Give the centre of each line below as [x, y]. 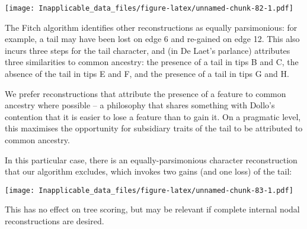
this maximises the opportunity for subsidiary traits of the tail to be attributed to [154, 128]
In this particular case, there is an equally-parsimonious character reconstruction [151, 159]
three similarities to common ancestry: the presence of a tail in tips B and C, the [152, 62]
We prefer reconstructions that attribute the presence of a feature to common [145, 93]
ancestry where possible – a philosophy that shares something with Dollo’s [140, 105]
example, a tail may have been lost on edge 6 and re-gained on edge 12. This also [152, 39]
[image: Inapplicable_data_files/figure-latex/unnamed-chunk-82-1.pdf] [149, 8]
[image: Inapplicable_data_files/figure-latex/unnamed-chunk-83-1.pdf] [149, 190]
